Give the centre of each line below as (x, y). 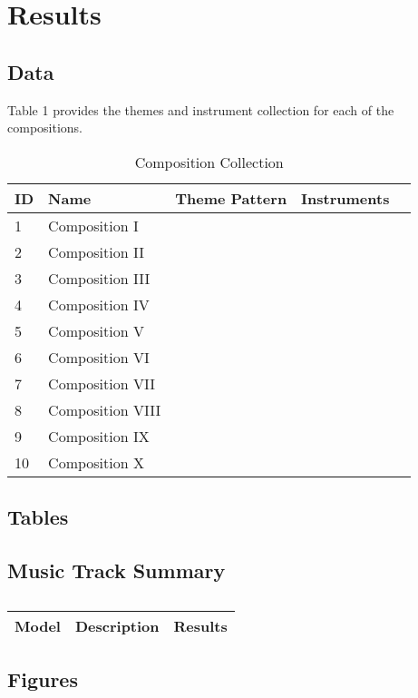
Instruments (345, 198)
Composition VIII (105, 409)
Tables (38, 517)
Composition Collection (209, 162)
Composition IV (99, 304)
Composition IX (99, 436)
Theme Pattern (231, 198)
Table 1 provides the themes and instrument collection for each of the (201, 109)
